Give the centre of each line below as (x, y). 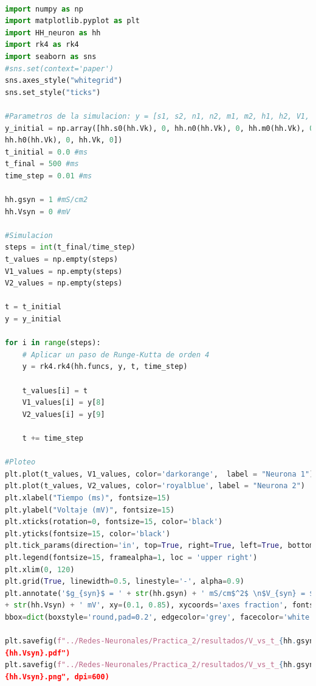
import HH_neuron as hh (53, 33)
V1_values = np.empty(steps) (64, 271)
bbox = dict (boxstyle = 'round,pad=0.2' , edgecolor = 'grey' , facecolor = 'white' (160, 617)
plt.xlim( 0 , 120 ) (40, 569)
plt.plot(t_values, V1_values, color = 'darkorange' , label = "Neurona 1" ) (160, 474)
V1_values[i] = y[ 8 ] (64, 403)
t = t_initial (33, 307)
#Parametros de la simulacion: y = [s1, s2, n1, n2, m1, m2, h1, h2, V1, (157, 116)
